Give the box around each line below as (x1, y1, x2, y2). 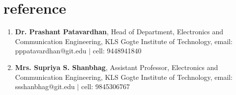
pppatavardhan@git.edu (15, 46, 87, 56)
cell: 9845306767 (81, 81, 130, 92)
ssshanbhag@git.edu (15, 81, 75, 92)
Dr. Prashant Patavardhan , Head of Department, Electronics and (15, 26, 224, 37)
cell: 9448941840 (92, 46, 142, 56)
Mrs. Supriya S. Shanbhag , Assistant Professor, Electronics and (15, 62, 218, 72)
